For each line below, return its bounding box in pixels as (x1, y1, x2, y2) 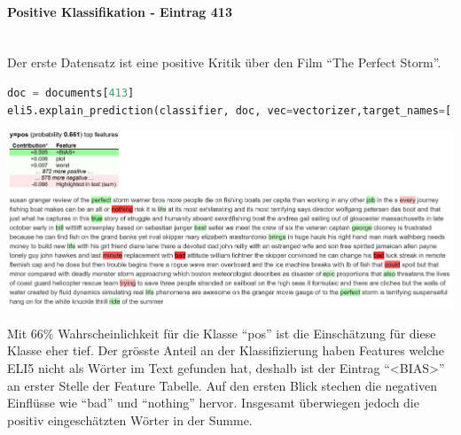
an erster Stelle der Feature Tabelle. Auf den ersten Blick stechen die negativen (7, 376, 437, 394)
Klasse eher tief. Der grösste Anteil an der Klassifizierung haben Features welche (7, 341, 445, 360)
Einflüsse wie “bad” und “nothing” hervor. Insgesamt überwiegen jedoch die (7, 393, 419, 412)
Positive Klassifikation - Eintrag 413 (7, 2, 232, 20)
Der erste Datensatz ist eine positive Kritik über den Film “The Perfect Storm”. (7, 53, 441, 72)
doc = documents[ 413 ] (7, 86, 135, 99)
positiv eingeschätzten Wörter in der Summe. (7, 410, 253, 429)
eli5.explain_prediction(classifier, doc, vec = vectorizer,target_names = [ (7, 104, 452, 117)
